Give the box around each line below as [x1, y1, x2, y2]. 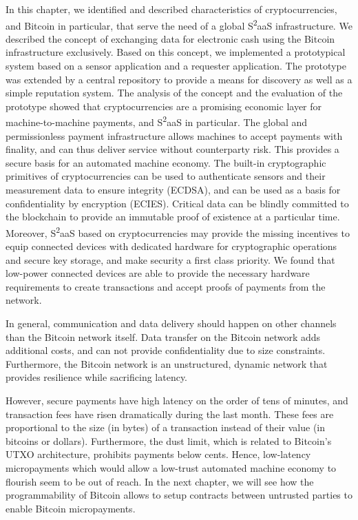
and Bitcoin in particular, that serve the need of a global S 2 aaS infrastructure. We [6, 16, 352, 32]
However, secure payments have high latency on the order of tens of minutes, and [6, 393, 348, 407]
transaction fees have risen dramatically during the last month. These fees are [6, 406, 334, 421]
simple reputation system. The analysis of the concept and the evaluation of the [6, 85, 343, 100]
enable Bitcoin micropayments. [6, 501, 136, 515]
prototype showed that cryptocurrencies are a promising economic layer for [6, 98, 322, 113]
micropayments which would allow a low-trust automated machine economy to [6, 460, 337, 475]
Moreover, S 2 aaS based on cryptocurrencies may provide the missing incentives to [6, 223, 350, 240]
